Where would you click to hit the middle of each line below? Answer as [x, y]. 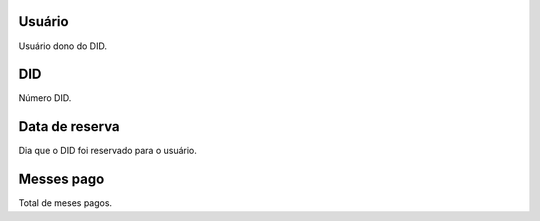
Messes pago [61, 179]
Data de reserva [69, 126]
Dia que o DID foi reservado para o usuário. [107, 151]
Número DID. [45, 98]
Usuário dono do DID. [62, 46]
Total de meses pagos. [65, 203]
